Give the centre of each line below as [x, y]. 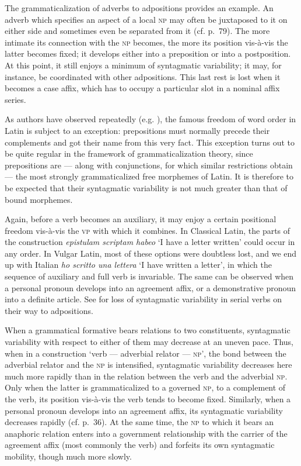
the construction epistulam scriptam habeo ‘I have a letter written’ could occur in [150, 242]
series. [15, 99]
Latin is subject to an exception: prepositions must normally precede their [137, 130]
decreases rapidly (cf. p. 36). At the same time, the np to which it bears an [139, 422]
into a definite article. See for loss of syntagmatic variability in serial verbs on [143, 299]
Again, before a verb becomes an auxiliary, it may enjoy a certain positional [141, 219]
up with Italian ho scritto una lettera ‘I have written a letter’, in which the [138, 265]
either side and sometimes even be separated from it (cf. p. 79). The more [137, 31]
